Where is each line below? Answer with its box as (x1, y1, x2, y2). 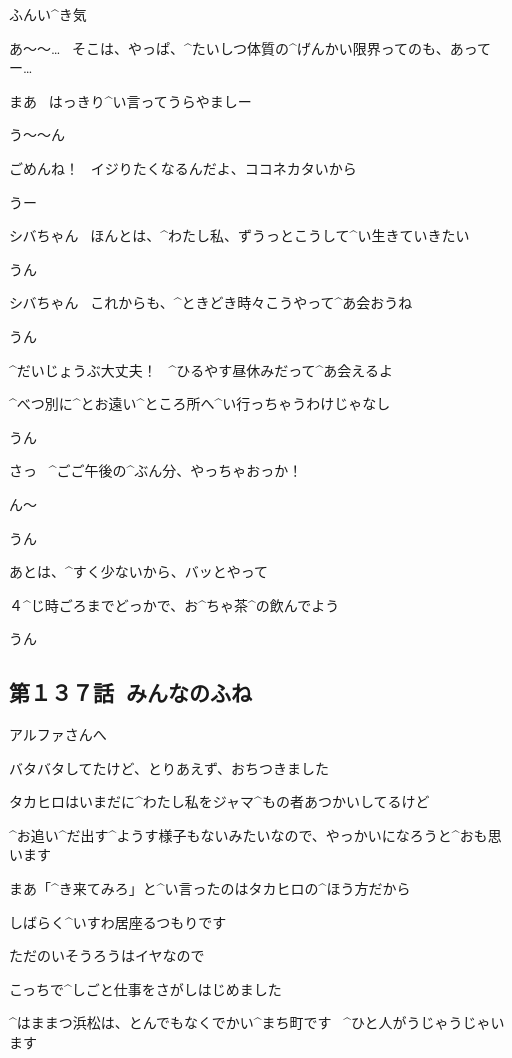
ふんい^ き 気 (9, 4, 87, 24)
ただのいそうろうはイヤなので (9, 945, 205, 966)
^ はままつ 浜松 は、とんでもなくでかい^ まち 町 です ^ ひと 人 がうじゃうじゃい (9, 1012, 505, 1033)
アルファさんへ (9, 724, 107, 745)
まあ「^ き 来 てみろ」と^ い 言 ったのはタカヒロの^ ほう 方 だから (9, 878, 411, 899)
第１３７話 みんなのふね (9, 677, 253, 708)
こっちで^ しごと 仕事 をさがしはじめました (9, 978, 282, 999)
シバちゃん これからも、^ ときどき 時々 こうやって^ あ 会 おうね (9, 292, 413, 313)
